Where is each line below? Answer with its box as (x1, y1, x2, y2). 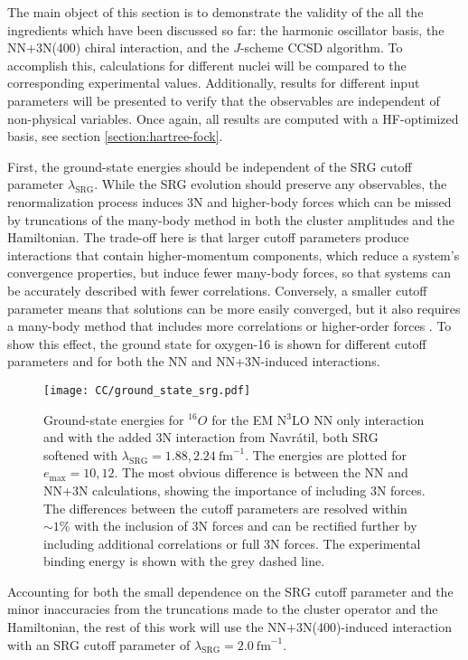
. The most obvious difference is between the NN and (114, 463, 408, 482)
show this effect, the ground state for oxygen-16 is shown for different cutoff (7, 334, 426, 353)
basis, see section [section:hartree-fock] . (7, 127, 223, 146)
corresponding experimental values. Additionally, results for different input (7, 73, 420, 92)
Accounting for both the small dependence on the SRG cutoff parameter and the (7, 581, 454, 600)
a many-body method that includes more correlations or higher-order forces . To (7, 316, 452, 335)
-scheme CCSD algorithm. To (239, 38, 403, 57)
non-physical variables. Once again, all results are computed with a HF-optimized (7, 108, 459, 127)
